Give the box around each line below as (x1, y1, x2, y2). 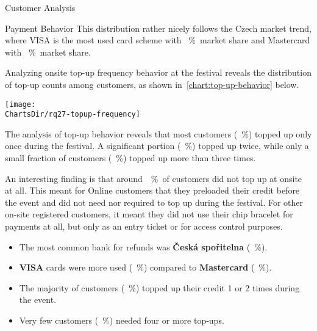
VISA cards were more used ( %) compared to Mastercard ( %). (19, 261, 272, 274)
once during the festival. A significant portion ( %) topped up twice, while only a (5, 139, 309, 152)
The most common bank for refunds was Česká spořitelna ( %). (19, 240, 268, 253)
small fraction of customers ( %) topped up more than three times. (5, 151, 256, 164)
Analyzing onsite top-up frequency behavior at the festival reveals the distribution (5, 66, 312, 79)
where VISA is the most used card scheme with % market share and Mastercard (5, 34, 310, 46)
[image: (5, 100, 36, 109)
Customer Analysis (5, 1, 76, 13)
